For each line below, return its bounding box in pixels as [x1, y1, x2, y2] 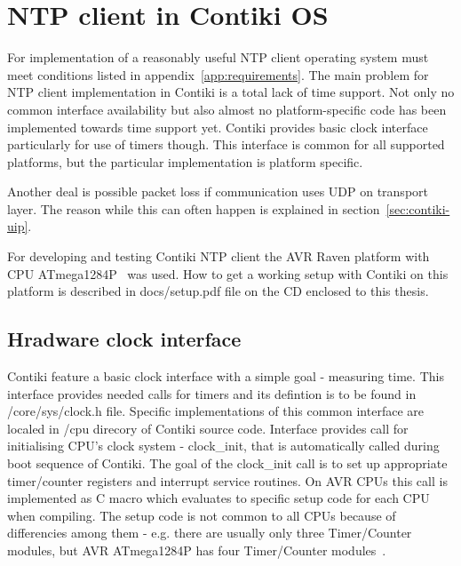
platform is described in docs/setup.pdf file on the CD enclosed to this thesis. [7, 282, 429, 300]
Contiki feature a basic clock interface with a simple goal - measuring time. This [7, 367, 444, 386]
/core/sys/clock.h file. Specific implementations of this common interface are [7, 402, 424, 420]
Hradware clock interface [7, 325, 242, 353]
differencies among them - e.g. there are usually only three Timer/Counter [7, 523, 412, 542]
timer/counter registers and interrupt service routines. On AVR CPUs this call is [7, 471, 448, 490]
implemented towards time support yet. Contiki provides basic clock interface [7, 117, 428, 136]
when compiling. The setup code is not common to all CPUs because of [7, 506, 396, 524]
